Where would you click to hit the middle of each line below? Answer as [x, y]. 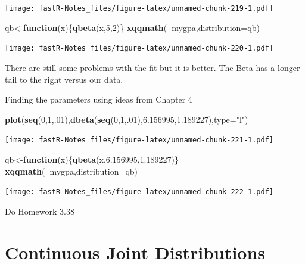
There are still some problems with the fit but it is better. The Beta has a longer [152, 67]
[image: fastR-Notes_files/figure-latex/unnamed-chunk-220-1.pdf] [139, 49]
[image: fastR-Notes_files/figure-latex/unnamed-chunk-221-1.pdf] [139, 140]
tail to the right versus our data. [64, 79]
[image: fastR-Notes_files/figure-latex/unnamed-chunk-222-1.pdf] [139, 192]
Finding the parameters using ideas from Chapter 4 [99, 99]
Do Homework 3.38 [40, 211]
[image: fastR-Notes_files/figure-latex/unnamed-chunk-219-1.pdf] [139, 8]
